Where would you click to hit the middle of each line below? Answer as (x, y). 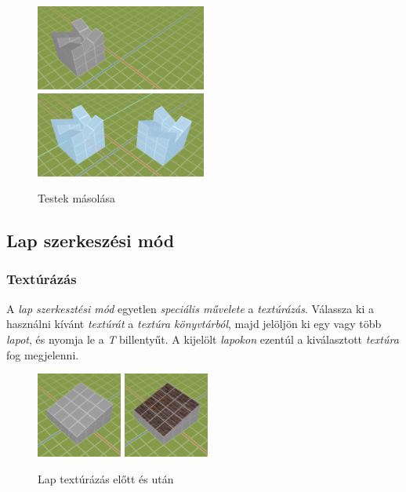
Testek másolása (76, 198)
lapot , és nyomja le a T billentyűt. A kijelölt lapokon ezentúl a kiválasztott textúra (203, 339)
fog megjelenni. (43, 354)
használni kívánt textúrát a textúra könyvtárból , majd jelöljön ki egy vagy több (194, 324)
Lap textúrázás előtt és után (106, 478)
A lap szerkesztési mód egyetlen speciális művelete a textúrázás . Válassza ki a (190, 308)
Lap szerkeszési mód (91, 241)
